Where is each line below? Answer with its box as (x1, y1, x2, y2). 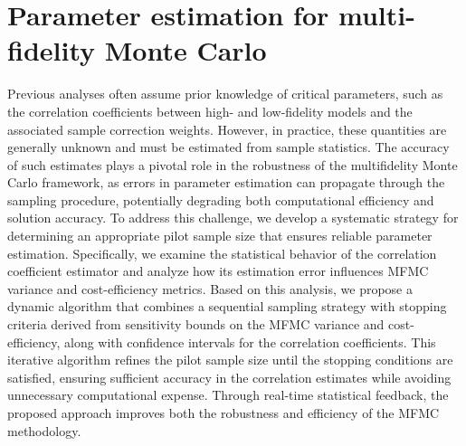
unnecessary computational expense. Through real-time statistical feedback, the (7, 385, 449, 404)
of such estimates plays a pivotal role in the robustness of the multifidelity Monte (7, 155, 458, 174)
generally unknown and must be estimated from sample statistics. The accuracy (7, 138, 450, 157)
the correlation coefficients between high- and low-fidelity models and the (7, 101, 413, 120)
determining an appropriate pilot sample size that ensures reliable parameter (7, 226, 433, 245)
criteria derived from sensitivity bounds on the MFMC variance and (7, 315, 385, 334)
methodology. (7, 421, 81, 440)
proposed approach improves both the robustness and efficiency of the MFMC (7, 403, 440, 422)
